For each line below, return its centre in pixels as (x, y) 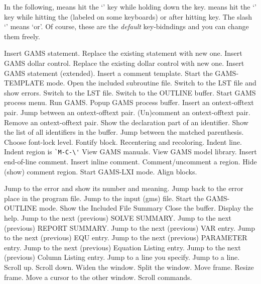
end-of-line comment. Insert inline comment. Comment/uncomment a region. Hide (130, 161)
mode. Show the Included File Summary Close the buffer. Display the (146, 208)
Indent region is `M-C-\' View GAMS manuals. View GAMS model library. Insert (130, 152)
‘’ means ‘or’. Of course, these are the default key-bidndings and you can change (126, 26)
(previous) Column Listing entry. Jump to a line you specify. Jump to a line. (122, 257)
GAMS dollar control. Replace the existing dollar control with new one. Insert (124, 63)
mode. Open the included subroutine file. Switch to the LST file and (151, 83)
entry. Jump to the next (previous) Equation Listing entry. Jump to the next (122, 247)
